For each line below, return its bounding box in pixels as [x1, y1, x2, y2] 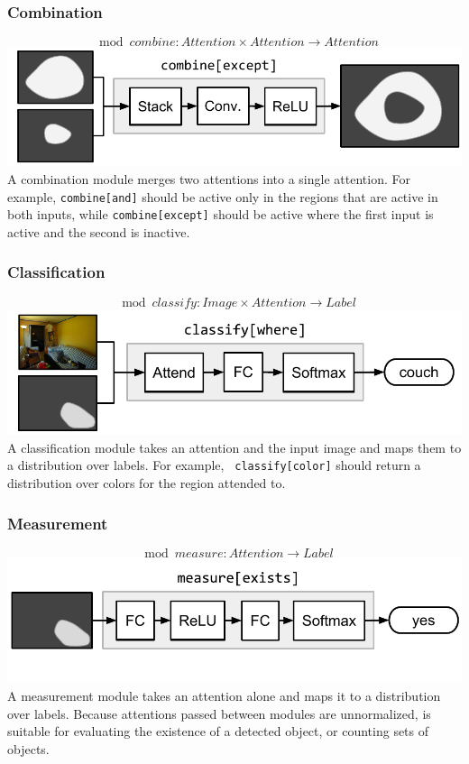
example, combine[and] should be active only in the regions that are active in [7, 187, 438, 206]
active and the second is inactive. [7, 222, 190, 241]
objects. [7, 739, 50, 758]
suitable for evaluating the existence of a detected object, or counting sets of [7, 722, 429, 741]
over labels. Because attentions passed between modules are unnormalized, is [7, 704, 431, 723]
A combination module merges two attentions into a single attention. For [7, 170, 410, 189]
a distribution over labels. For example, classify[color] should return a [7, 456, 421, 474]
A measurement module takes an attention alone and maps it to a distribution [7, 686, 441, 705]
